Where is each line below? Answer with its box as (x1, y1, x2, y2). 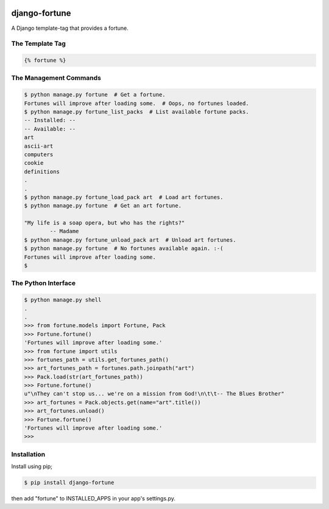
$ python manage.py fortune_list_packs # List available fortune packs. (24, 108, 249, 115)
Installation (11, 450, 46, 458)
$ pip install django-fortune (24, 479, 115, 486)
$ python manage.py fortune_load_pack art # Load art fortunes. (24, 193, 224, 201)
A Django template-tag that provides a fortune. (11, 24, 129, 32)
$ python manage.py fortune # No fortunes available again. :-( (24, 245, 224, 252)
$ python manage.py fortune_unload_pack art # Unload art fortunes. (24, 236, 236, 244)
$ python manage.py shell (24, 297, 102, 303)
